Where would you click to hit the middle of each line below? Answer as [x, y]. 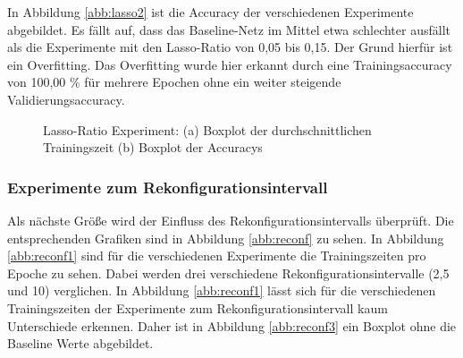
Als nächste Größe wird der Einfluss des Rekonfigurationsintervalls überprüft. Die [231, 220]
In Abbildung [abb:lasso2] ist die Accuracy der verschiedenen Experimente [210, 12]
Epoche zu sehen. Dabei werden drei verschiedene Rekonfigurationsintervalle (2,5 [228, 273]
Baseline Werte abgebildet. [80, 343]
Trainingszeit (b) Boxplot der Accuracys [153, 147]
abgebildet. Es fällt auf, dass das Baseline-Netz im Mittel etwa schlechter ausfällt [229, 29]
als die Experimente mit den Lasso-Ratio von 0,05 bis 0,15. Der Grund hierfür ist [230, 47]
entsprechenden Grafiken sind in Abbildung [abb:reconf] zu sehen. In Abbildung [226, 238]
